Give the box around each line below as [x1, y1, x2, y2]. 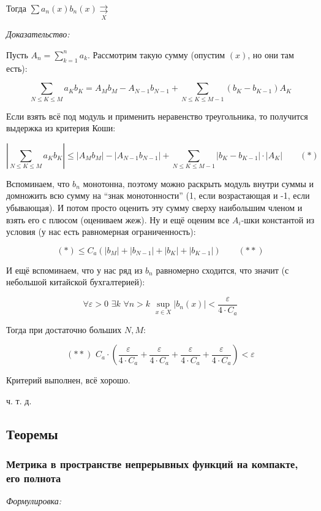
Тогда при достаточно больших [6, 323, 122, 336]
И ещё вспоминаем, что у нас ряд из [6, 263, 143, 276]
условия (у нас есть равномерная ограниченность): [6, 225, 196, 238]
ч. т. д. [6, 394, 32, 407]
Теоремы [6, 424, 58, 443]
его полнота [6, 471, 61, 486]
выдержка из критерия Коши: [6, 121, 116, 134]
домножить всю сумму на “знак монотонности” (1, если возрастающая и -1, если [6, 189, 310, 202]
